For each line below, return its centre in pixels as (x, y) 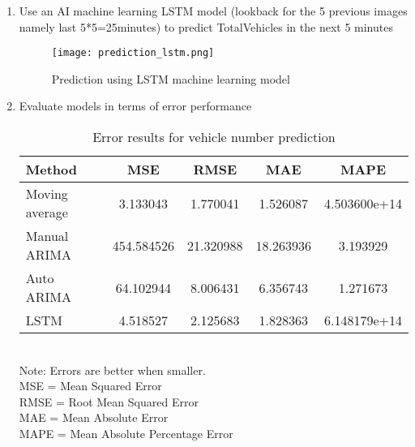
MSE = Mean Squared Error (90, 386)
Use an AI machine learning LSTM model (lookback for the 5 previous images (213, 11)
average (47, 213)
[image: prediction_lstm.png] (133, 53)
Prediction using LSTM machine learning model (171, 78)
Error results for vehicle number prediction (214, 137)
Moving (47, 194)
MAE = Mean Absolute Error (94, 417)
